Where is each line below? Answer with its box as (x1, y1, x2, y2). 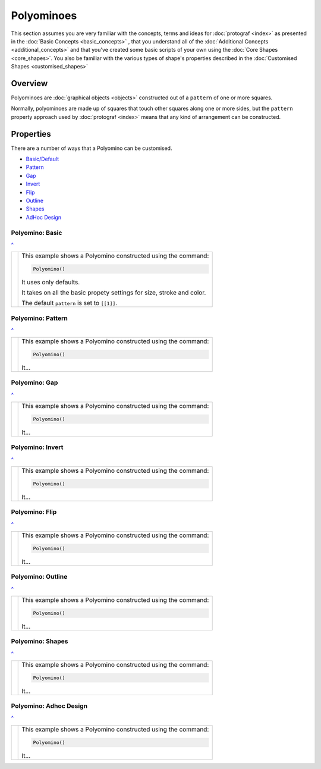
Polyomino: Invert (11, 443, 64, 451)
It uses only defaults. (21, 278, 80, 287)
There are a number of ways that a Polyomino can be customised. (11, 145, 172, 152)
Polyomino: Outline (11, 573, 68, 581)
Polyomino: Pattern (11, 314, 68, 322)
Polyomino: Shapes (11, 637, 68, 645)
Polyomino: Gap (11, 378, 58, 387)
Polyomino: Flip (11, 508, 57, 516)
